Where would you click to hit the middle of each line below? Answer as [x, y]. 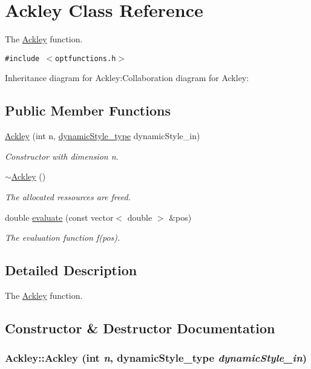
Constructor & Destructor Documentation [140, 328]
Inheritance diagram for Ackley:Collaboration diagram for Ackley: [127, 78]
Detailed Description [71, 270]
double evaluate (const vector [59, 217]
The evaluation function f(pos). [63, 237]
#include [22, 58]
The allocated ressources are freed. [68, 196]
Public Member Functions [88, 110]
